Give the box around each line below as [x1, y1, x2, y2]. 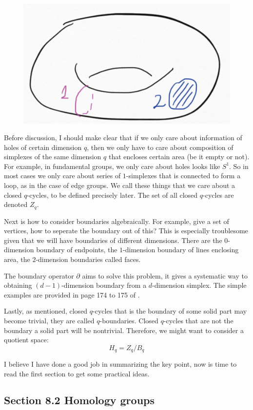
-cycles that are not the [163, 316, 234, 326]
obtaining [4, 280, 32, 290]
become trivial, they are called [4, 316, 95, 326]
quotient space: [4, 335, 49, 345]
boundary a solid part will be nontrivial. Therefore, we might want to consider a [4, 325, 244, 335]
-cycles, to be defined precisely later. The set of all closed [27, 189, 198, 200]
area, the [4, 254, 30, 264]
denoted [4, 199, 28, 209]
